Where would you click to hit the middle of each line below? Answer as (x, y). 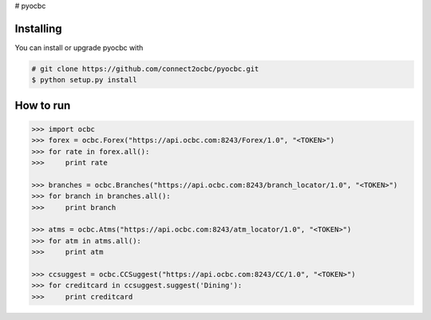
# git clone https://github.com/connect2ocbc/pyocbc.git (145, 69)
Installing (39, 28)
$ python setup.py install (84, 80)
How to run (43, 105)
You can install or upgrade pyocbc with (79, 47)
